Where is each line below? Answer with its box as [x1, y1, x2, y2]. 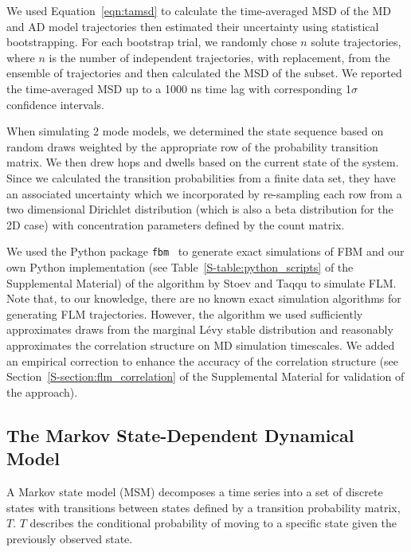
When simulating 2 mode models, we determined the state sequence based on [6, 123, 384, 139]
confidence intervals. [6, 96, 105, 112]
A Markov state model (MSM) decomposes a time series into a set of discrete [6, 483, 383, 499]
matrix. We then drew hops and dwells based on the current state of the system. [6, 154, 399, 170]
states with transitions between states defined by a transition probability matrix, [6, 499, 401, 515]
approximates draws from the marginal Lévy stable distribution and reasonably [6, 321, 393, 338]
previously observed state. [6, 530, 133, 546]
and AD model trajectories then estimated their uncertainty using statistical [6, 18, 379, 34]
